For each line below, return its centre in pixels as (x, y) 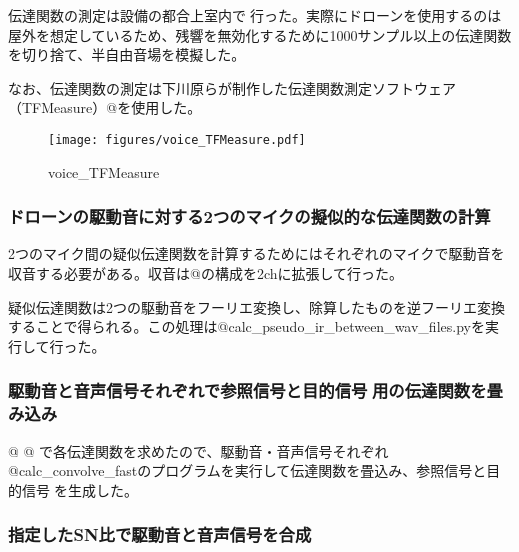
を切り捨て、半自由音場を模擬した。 (127, 54)
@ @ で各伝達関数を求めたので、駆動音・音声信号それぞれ (198, 450)
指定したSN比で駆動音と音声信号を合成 (160, 534)
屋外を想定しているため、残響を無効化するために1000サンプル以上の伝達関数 (260, 34)
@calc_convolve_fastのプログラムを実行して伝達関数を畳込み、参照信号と (247, 470)
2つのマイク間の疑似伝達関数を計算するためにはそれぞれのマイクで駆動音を (256, 253)
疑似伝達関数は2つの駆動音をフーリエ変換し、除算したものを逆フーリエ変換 (256, 306)
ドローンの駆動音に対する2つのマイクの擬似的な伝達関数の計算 (249, 216)
